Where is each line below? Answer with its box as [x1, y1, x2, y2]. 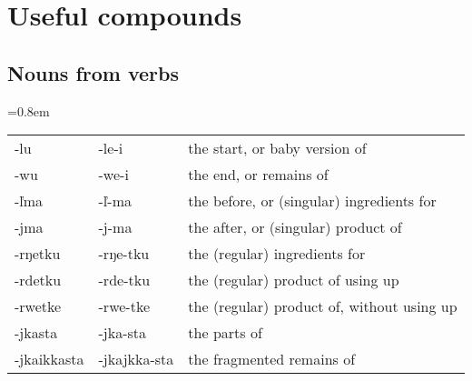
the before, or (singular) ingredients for [188, 190, 437, 212]
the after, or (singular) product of [188, 216, 402, 238]
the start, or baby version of [188, 137, 367, 159]
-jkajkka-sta [98, 348, 174, 370]
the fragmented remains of [188, 348, 356, 370]
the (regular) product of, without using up [188, 296, 457, 317]
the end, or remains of [188, 164, 329, 185]
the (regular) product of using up [188, 269, 399, 291]
